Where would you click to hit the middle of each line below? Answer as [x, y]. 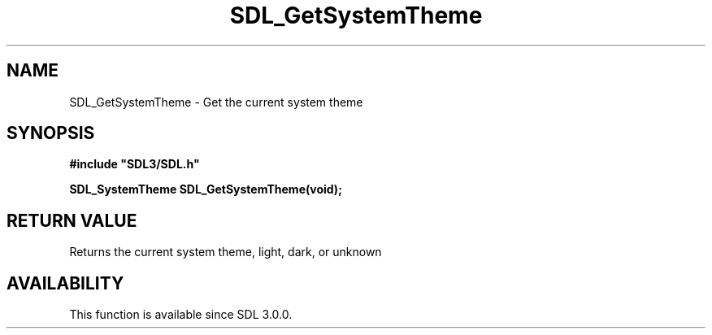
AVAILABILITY [65, 283]
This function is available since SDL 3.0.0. [181, 315]
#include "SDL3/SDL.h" [135, 164]
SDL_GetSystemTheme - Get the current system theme [216, 102]
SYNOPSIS [51, 133]
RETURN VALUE [72, 220]
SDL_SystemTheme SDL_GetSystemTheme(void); [206, 189]
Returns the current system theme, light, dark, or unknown [226, 252]
